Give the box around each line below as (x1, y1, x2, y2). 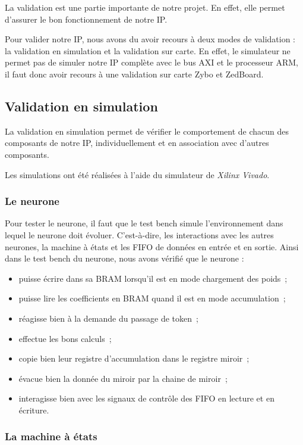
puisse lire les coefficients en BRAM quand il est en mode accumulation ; (18, 292, 286, 304)
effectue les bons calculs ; (18, 332, 112, 344)
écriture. (18, 403, 49, 416)
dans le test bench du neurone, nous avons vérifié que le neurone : (5, 252, 244, 264)
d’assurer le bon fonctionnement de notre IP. (5, 13, 168, 25)
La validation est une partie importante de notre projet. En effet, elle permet (5, 1, 285, 13)
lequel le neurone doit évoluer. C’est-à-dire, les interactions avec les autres (5, 228, 274, 241)
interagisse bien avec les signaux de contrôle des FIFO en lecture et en (18, 392, 274, 404)
